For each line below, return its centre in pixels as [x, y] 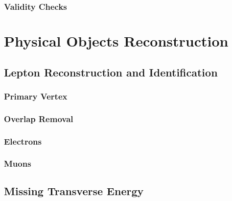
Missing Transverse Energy [74, 190]
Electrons [23, 141]
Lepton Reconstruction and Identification [111, 72]
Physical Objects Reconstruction [116, 41]
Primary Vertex [36, 96]
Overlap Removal [39, 118]
